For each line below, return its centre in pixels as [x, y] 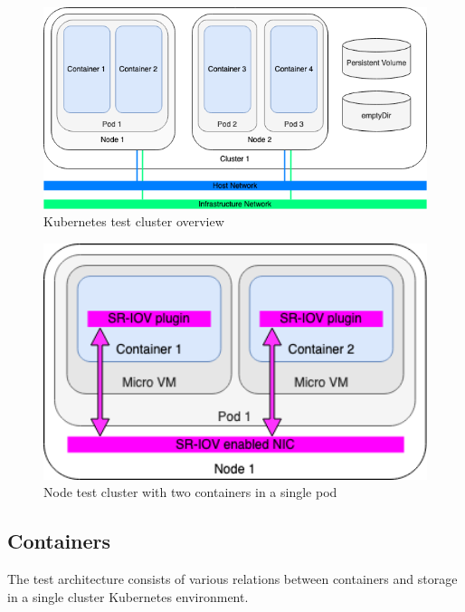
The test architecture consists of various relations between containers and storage [232, 579]
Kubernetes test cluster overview [134, 221]
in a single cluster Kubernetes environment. [128, 596]
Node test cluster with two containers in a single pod [190, 492]
